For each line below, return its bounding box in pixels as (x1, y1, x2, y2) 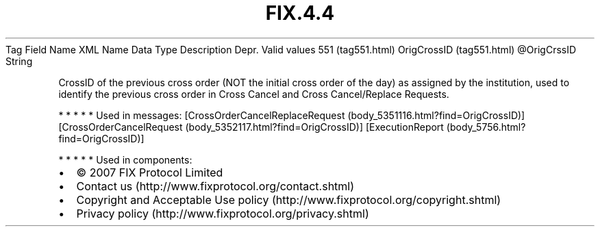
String (5, 55, 33, 67)
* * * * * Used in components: (58, 153, 192, 166)
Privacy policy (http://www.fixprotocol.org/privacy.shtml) (76, 206, 369, 220)
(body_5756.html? (446, 120, 526, 133)
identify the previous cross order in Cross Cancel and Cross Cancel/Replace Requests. (58, 88, 449, 100)
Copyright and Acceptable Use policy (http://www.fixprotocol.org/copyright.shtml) (76, 192, 501, 207)
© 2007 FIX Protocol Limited (76, 165, 223, 179)
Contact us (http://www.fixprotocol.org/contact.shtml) (76, 179, 355, 193)
